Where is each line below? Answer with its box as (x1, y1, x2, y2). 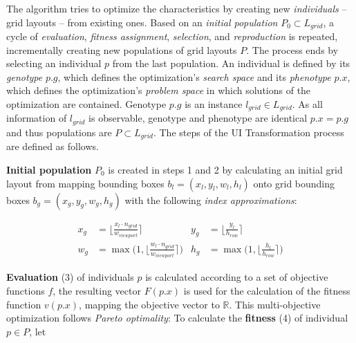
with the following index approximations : (124, 192, 297, 207)
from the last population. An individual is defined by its (112, 56, 350, 71)
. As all (292, 97, 323, 111)
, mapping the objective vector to (79, 297, 220, 311)
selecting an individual (6, 56, 102, 71)
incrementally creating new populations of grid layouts (6, 42, 237, 57)
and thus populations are (6, 124, 112, 139)
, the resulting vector (53, 284, 141, 298)
